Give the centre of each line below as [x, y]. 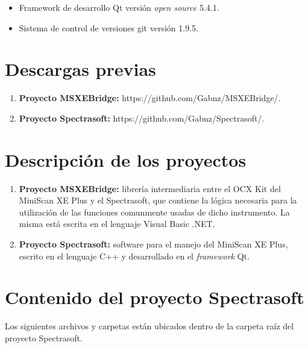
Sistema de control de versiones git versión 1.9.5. [108, 27]
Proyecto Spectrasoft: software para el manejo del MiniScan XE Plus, [153, 244]
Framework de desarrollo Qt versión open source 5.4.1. [119, 7]
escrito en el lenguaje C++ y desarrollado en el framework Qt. [134, 256]
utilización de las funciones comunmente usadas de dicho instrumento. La [154, 212]
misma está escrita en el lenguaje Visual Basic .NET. [117, 224]
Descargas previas [80, 69]
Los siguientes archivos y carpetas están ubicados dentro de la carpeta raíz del [149, 326]
